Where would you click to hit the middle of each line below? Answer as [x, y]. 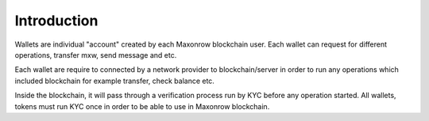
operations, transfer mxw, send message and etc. [96, 55]
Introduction [56, 21]
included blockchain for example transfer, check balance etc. [114, 81]
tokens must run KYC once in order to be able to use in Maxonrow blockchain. [142, 106]
